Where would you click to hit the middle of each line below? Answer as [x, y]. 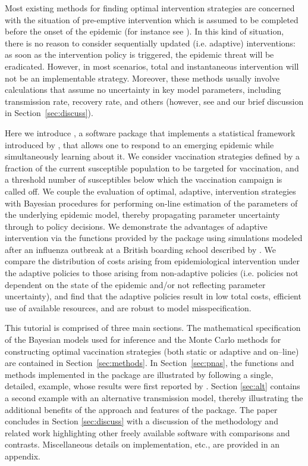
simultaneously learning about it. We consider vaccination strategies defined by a [152, 156]
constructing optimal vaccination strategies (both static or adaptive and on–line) [152, 351]
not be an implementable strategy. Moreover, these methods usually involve [142, 78]
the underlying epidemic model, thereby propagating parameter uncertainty [142, 215]
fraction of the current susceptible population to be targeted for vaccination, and [152, 168]
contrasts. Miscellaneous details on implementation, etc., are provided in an [142, 444]
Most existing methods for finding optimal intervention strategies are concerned [150, 8]
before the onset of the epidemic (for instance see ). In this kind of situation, [144, 31]
